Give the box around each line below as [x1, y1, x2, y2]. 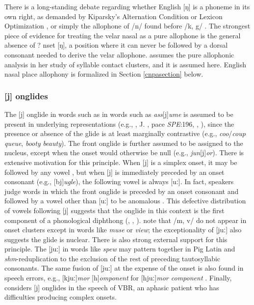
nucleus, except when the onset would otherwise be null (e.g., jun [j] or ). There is [4, 147, 244, 158]
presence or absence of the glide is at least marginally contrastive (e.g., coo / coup [4, 128, 246, 139]
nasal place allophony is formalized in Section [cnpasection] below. [4, 69, 203, 79]
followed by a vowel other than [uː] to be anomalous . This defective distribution [4, 195, 246, 206]
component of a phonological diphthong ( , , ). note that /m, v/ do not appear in [4, 215, 247, 225]
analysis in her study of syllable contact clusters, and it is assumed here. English [4, 59, 247, 69]
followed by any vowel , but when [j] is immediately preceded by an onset [4, 166, 225, 177]
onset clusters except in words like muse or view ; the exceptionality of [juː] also [4, 224, 242, 235]
